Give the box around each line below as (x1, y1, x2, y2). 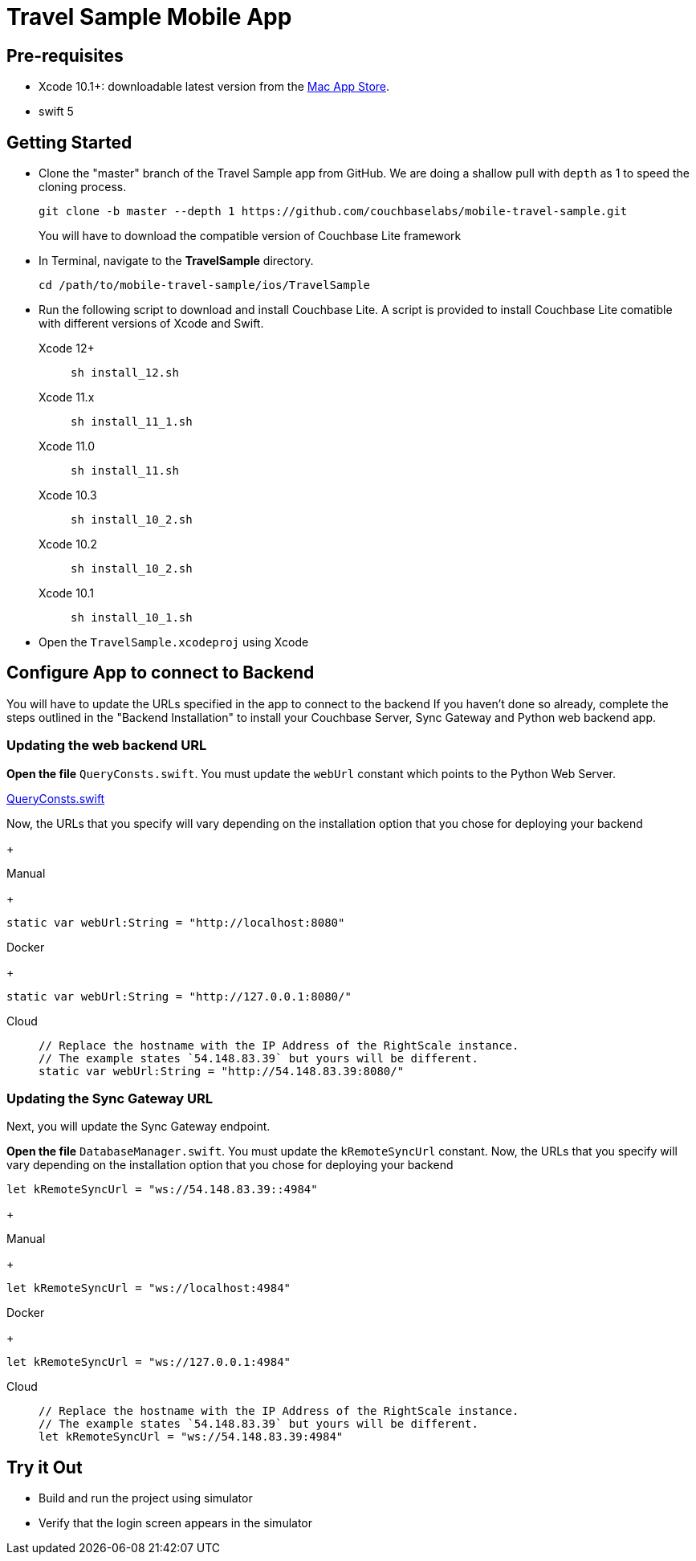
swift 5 (39, 104, 74, 119)
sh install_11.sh (71, 464, 179, 478)
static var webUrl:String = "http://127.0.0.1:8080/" (6, 989, 352, 1003)
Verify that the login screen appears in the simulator (39, 1516, 313, 1530)
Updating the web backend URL (6, 737, 207, 754)
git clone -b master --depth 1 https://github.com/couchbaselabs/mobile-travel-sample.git (39, 205, 628, 218)
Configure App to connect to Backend (6, 662, 315, 683)
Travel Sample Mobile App (6, 3, 292, 31)
